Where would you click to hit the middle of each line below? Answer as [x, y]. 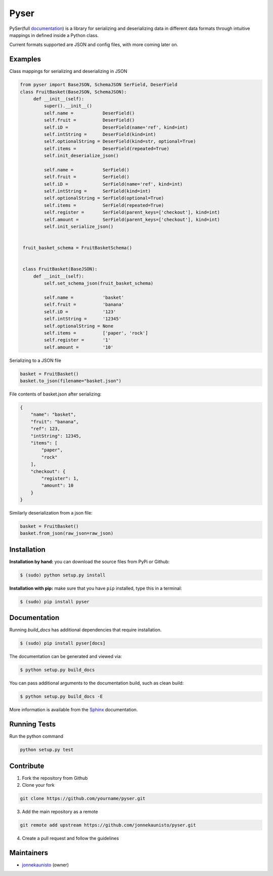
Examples [25, 59]
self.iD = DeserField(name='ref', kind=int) [116, 127]
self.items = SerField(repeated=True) [104, 205]
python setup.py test [47, 750]
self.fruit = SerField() [87, 177]
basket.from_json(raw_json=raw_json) [67, 533]
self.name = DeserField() [89, 113]
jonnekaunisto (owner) [45, 865]
